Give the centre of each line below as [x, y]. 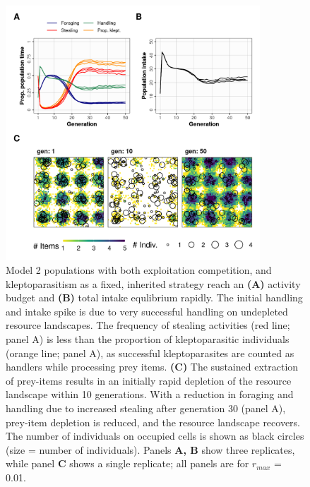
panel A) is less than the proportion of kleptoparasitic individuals [148, 338]
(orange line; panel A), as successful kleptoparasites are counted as [150, 353]
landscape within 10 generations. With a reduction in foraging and [150, 394]
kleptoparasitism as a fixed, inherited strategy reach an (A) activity [153, 283]
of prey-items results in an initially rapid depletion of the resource [149, 380]
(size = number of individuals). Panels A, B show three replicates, [150, 449]
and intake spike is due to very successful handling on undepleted [147, 311]
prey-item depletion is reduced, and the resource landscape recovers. [153, 422]
